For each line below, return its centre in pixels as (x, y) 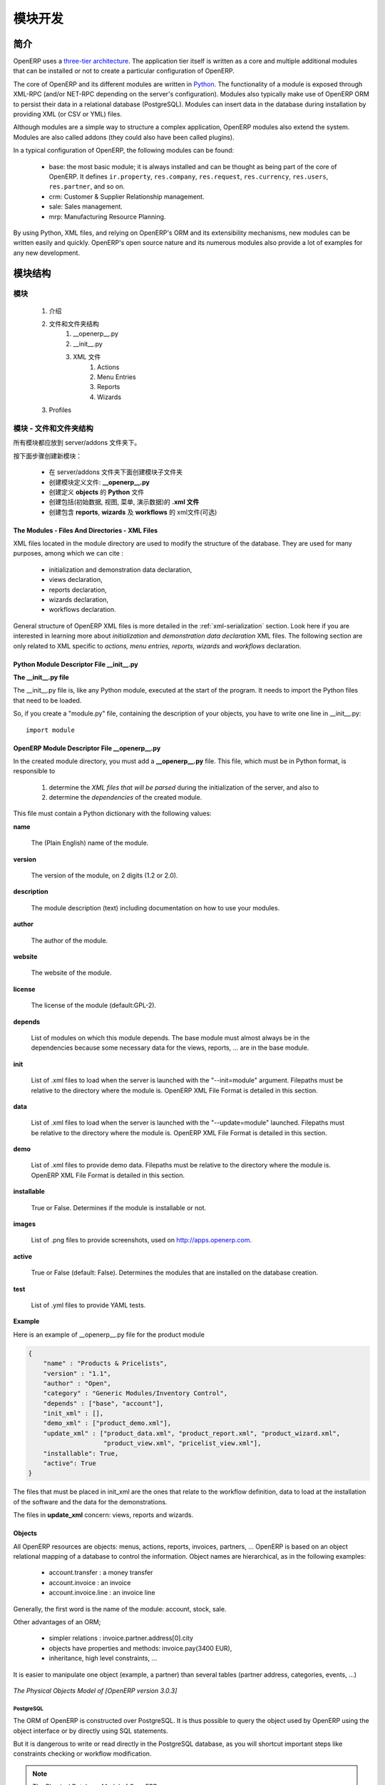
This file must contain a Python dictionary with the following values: (112, 813)
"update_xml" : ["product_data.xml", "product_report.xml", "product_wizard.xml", (192, 1433)
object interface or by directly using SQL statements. (91, 1731)
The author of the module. (70, 940)
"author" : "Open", (77, 1383)
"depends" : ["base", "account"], (103, 1403)
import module (50, 730)
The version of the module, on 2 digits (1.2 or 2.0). (104, 875)
